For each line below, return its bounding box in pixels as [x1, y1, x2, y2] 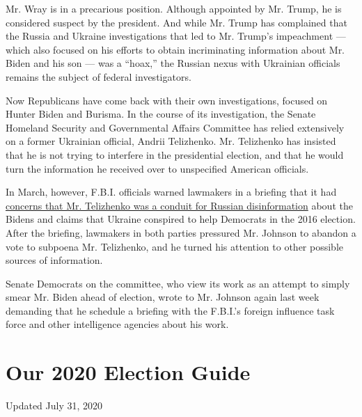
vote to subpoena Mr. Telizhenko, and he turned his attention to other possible [6, 239, 344, 253]
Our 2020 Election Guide [6, 358, 251, 386]
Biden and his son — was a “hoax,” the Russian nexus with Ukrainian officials [6, 56, 340, 70]
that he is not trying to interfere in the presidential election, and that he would [6, 147, 344, 162]
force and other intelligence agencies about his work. [6, 317, 229, 331]
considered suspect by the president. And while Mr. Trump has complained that [6, 15, 347, 29]
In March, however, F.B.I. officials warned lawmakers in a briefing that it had [6, 184, 337, 199]
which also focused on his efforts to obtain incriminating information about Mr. [6, 42, 345, 56]
